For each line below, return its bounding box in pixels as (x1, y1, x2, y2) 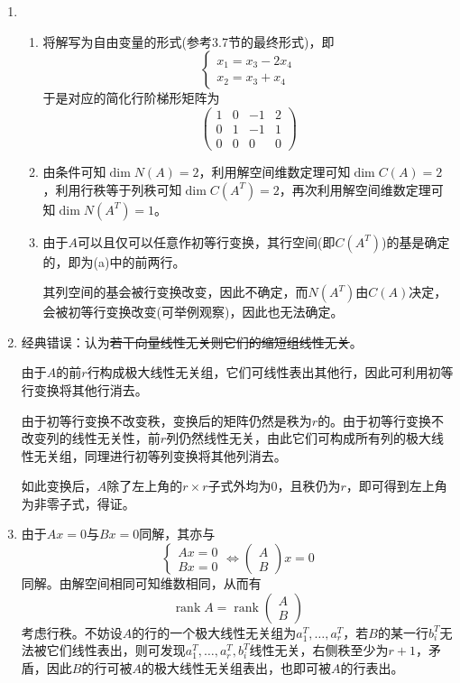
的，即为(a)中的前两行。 (42, 252, 186, 271)
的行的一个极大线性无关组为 (132, 623, 297, 641)
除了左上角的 (106, 476, 183, 495)
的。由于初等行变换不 (317, 411, 445, 429)
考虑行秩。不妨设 (21, 623, 123, 641)
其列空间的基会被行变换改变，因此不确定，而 (42, 282, 308, 301)
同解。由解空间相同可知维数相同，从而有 (21, 574, 262, 593)
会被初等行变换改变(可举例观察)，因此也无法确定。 (42, 302, 344, 321)
